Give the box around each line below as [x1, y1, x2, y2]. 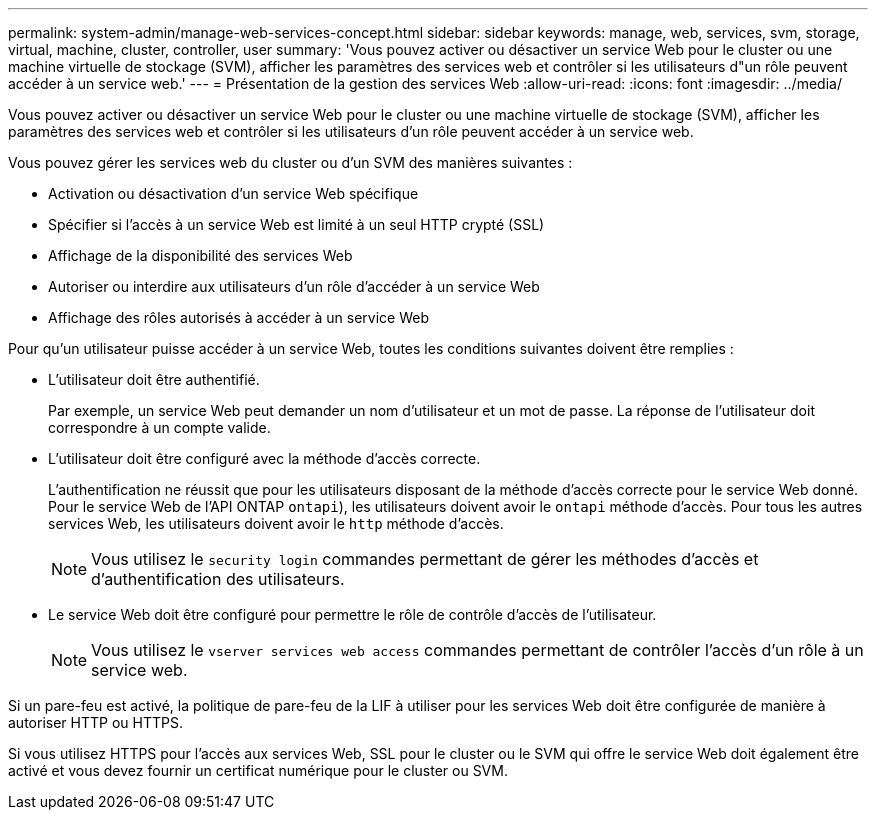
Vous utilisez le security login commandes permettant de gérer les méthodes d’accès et [91, 549, 759, 569]
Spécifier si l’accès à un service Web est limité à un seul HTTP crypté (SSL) [48, 216, 545, 233]
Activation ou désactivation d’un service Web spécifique [48, 185, 419, 202]
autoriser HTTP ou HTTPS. [8, 714, 183, 731]
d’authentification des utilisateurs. [91, 569, 345, 589]
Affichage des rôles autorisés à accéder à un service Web [48, 309, 429, 326]
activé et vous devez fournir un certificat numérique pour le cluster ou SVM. [8, 762, 508, 779]
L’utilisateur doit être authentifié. [48, 371, 260, 388]
